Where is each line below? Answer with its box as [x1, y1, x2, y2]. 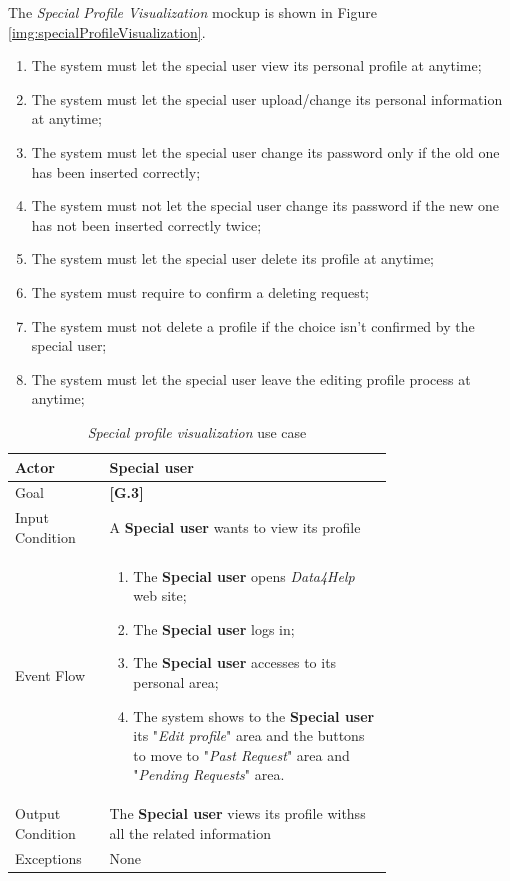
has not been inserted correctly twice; [31, 214, 262, 235]
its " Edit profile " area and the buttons [133, 725, 365, 746]
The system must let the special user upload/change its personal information [31, 88, 503, 109]
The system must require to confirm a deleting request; [31, 281, 369, 302]
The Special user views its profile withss [109, 803, 366, 824]
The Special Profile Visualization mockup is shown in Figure [8, 2, 377, 22]
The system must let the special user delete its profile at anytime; [31, 248, 434, 269]
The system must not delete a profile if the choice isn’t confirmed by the [31, 315, 475, 336]
